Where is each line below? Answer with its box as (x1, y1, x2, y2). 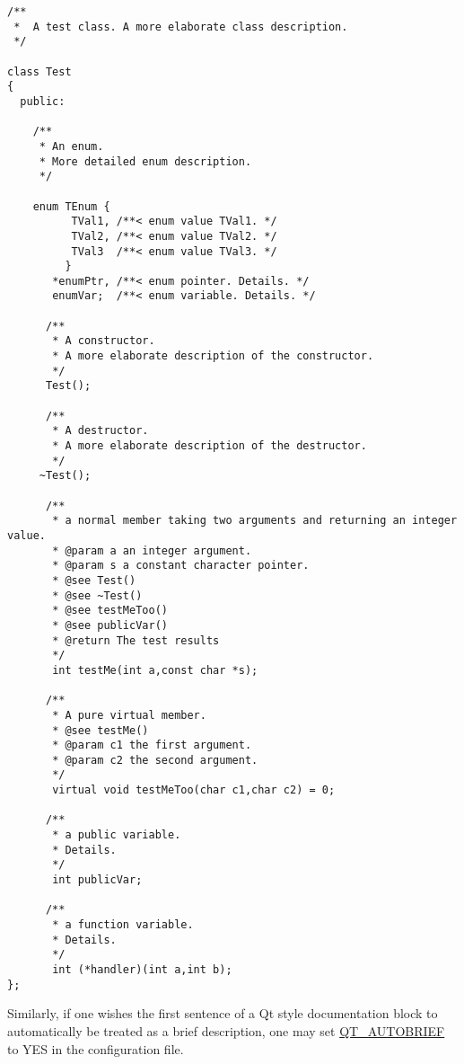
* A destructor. (52, 424, 149, 438)
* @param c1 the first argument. (52, 739, 252, 752)
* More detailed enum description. (39, 155, 252, 168)
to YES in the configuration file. (7, 1039, 184, 1058)
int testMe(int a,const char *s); (52, 663, 258, 677)
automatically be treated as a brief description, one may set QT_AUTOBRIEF (7, 1021, 445, 1040)
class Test (7, 65, 72, 78)
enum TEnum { (32, 199, 110, 213)
